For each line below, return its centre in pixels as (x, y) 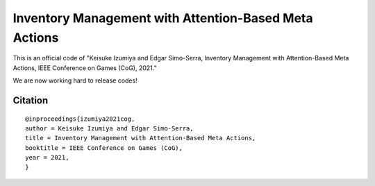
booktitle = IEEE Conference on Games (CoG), (104, 148)
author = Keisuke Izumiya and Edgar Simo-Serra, (109, 128)
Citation (31, 100)
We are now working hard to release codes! (75, 81)
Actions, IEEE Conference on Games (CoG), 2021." (85, 68)
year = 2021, (47, 158)
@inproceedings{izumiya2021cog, (80, 119)
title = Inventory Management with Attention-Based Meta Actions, (141, 138)
